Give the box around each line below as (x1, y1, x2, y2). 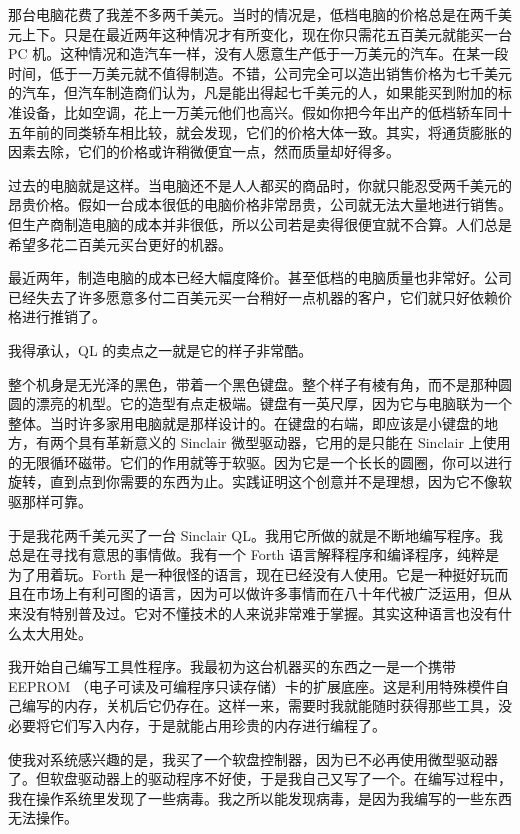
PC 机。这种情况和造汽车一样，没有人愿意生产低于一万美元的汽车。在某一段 (8, 43, 509, 64)
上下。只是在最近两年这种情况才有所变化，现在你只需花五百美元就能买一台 (21, 23, 512, 44)
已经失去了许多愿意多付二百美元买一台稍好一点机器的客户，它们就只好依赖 (8, 286, 498, 307)
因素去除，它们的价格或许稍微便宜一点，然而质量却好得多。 (8, 141, 400, 162)
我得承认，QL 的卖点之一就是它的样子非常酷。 (8, 339, 313, 360)
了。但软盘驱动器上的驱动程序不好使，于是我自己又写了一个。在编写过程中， (8, 768, 512, 789)
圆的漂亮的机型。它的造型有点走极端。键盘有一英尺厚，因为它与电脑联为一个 (8, 393, 512, 414)
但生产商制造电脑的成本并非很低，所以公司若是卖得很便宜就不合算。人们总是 (8, 213, 512, 234)
